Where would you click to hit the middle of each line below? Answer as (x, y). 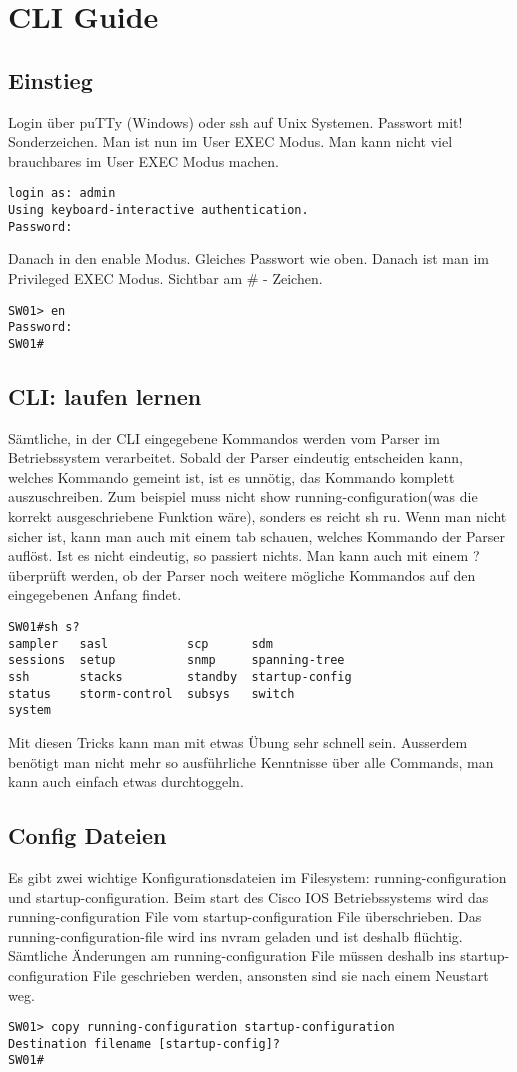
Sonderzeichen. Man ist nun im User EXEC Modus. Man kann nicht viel (230, 141)
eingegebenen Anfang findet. (95, 594)
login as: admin (62, 193)
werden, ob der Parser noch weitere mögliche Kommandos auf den (273, 574)
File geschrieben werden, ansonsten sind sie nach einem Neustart (290, 974)
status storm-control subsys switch (151, 693)
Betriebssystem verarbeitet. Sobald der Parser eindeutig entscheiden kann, (235, 457)
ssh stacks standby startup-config (180, 677)
